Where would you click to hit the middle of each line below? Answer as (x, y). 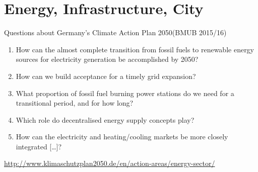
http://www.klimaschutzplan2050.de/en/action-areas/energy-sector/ (110, 163)
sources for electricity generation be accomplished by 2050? (107, 59)
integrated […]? (39, 146)
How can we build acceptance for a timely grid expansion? (106, 76)
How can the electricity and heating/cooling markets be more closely (122, 137)
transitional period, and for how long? (75, 103)
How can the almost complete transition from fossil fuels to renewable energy (135, 49)
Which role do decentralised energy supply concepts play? (105, 119)
